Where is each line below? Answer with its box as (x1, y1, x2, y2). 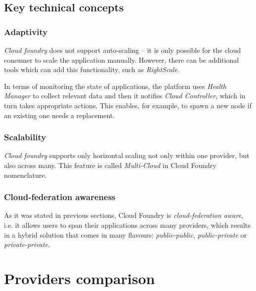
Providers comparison (4, 268, 155, 288)
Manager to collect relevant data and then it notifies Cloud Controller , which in (4, 90, 246, 101)
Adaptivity (4, 25, 48, 38)
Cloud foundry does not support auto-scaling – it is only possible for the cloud (4, 45, 241, 55)
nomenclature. (4, 169, 47, 180)
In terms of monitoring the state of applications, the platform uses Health (4, 81, 226, 91)
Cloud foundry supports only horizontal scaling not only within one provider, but (4, 150, 250, 161)
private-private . (4, 239, 50, 249)
